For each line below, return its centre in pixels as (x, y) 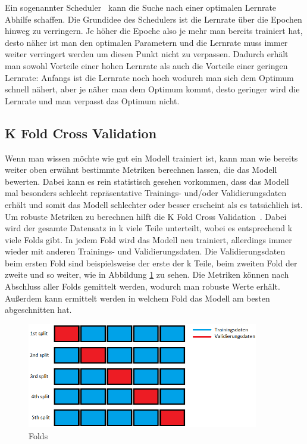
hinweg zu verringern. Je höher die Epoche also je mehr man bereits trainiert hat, (154, 31)
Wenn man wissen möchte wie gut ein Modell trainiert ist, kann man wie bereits (151, 158)
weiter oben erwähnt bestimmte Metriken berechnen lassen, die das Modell (141, 170)
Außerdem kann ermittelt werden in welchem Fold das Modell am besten (137, 298)
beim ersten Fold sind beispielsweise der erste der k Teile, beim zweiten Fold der (151, 263)
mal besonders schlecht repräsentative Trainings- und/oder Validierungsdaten (146, 193)
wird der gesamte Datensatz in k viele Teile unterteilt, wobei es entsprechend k (149, 228)
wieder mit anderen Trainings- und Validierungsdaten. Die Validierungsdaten (145, 251)
